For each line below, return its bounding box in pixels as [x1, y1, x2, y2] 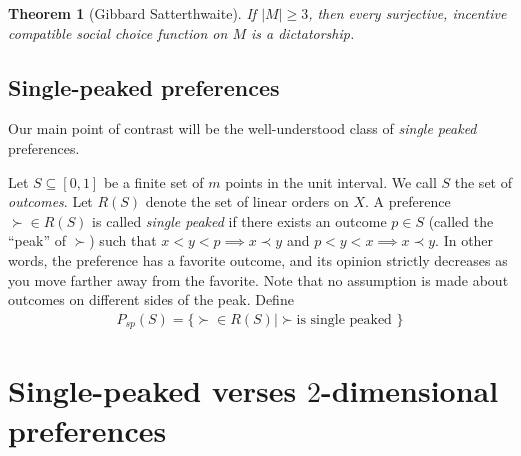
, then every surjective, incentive [308, 3, 507, 23]
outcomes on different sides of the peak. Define [8, 289, 294, 310]
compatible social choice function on [8, 22, 228, 43]
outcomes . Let [8, 191, 93, 212]
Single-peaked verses [8, 370, 297, 411]
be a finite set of [103, 171, 204, 192]
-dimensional [320, 370, 499, 411]
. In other [435, 230, 494, 251]
